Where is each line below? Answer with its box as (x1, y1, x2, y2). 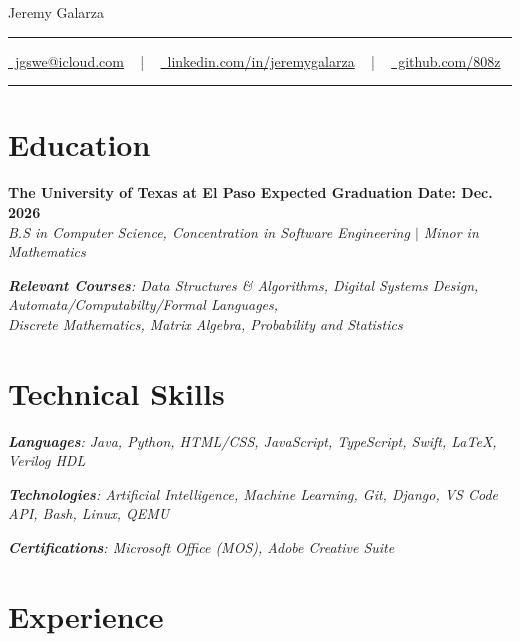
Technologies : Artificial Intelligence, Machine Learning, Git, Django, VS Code (8, 483, 499, 504)
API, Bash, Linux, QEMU (8, 503, 170, 524)
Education (8, 124, 151, 165)
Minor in (423, 221, 479, 242)
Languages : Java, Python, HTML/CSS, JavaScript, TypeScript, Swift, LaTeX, (8, 430, 497, 451)
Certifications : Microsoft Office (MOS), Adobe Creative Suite (8, 536, 395, 557)
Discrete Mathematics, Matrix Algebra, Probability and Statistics (8, 313, 403, 334)
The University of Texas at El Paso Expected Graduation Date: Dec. (8, 182, 493, 203)
